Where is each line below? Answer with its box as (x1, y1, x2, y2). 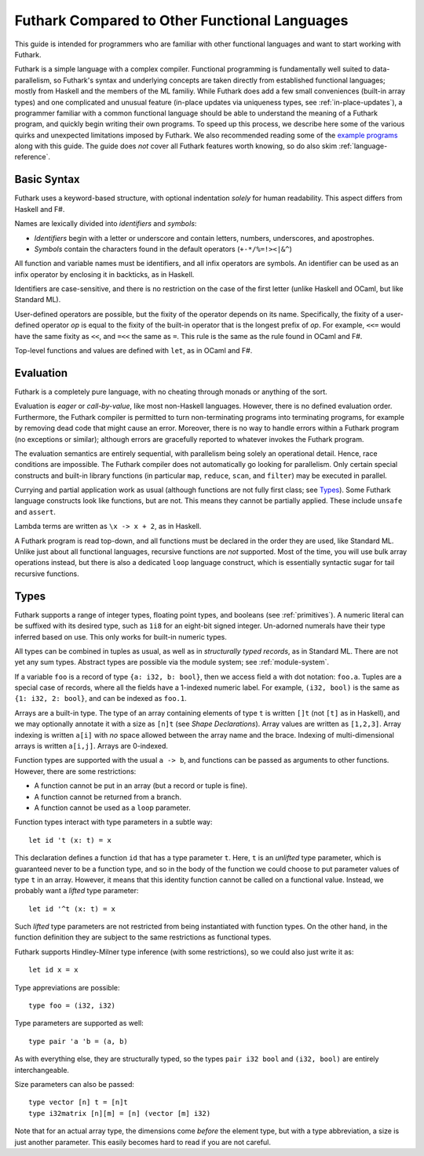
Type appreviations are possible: (14, 983, 121, 992)
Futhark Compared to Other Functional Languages (14, 12, 349, 29)
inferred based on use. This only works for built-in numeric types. (14, 632, 228, 641)
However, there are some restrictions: (14, 766, 137, 776)
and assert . (14, 507, 57, 516)
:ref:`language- (338, 141, 388, 151)
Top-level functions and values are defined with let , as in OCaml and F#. (14, 346, 253, 356)
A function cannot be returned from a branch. (34, 792, 182, 801)
